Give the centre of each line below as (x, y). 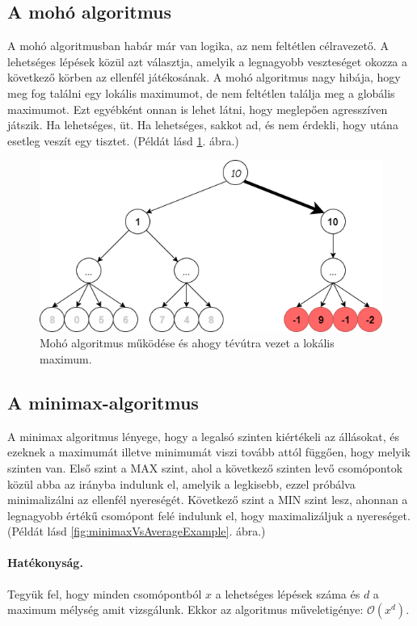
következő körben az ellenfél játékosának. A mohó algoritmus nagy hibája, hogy (204, 77)
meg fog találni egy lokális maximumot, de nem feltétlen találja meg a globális (201, 92)
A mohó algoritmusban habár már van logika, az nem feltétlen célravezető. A (198, 46)
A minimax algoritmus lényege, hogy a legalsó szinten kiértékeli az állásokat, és (203, 436)
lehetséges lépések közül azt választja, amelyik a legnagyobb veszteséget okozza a (208, 61)
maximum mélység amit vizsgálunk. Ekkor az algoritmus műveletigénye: (185, 609)
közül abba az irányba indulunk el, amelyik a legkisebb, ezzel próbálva (181, 483)
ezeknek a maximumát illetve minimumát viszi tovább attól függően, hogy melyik (209, 452)
